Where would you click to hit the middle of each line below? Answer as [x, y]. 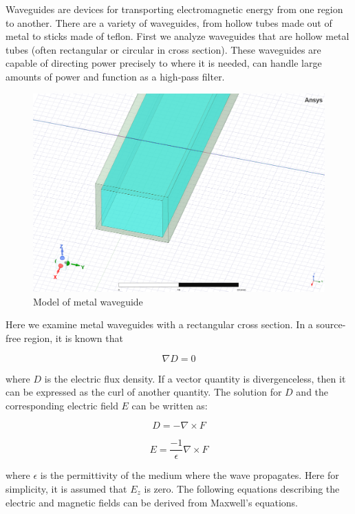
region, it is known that [73, 338]
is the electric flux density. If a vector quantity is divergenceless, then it [195, 378]
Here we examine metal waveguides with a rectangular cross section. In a [159, 324]
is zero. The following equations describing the [242, 488]
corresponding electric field [62, 405]
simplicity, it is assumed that [66, 488]
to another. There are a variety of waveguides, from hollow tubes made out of [169, 22]
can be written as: [170, 405]
